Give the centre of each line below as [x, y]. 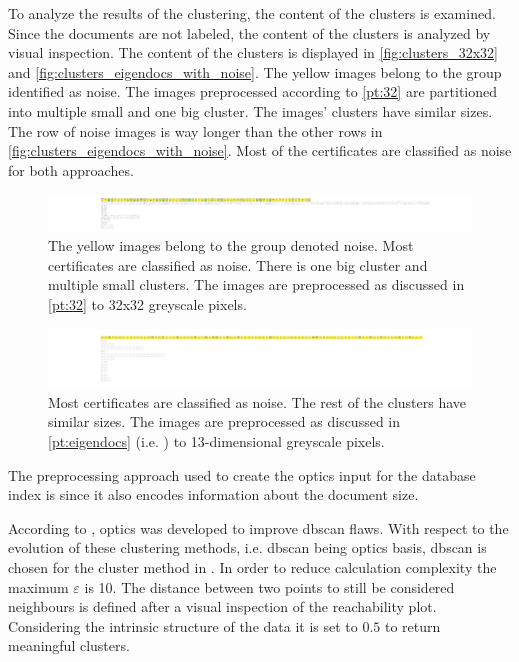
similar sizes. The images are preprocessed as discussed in [224, 421]
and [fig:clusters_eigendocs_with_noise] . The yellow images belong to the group [255, 71]
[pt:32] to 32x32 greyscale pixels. [147, 303]
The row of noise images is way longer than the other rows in [195, 130]
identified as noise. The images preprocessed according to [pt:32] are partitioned [253, 91]
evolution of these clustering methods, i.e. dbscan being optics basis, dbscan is [247, 547]
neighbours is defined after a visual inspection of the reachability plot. [222, 606]
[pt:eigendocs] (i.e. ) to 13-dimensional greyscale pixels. [216, 440]
